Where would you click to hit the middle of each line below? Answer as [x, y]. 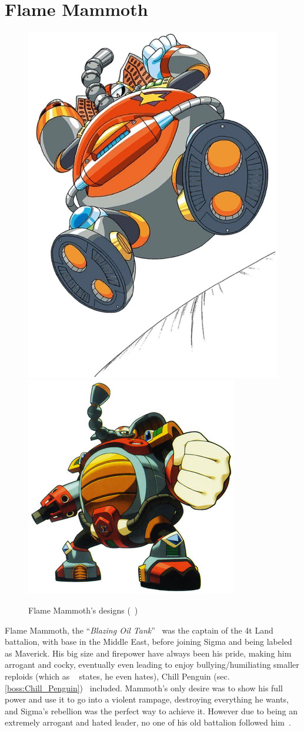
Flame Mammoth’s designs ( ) [83, 610]
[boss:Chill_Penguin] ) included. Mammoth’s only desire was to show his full [144, 688]
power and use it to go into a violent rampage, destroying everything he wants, [147, 699]
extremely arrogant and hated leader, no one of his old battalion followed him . [148, 722]
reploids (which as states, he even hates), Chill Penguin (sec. [117, 676]
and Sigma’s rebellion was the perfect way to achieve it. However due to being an [151, 710]
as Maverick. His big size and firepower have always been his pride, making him [148, 653]
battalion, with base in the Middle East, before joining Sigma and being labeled [148, 642]
